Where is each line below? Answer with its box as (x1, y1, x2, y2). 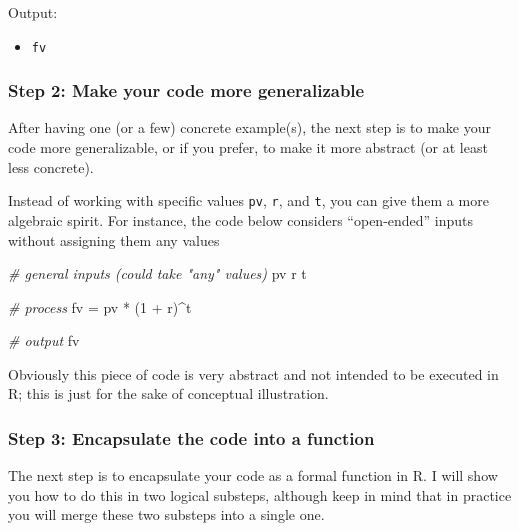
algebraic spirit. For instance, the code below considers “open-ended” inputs (8, 209, 474, 230)
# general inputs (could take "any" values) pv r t (8, 263, 307, 284)
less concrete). (8, 156, 94, 177)
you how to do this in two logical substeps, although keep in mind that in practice (8, 484, 512, 505)
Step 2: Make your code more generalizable (8, 78, 365, 103)
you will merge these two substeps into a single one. (8, 504, 325, 525)
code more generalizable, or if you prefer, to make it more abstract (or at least (8, 137, 488, 158)
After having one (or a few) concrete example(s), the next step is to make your (8, 117, 491, 138)
